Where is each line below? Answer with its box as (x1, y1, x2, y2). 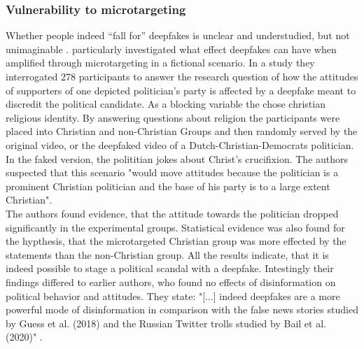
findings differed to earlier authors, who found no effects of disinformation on (6, 274, 336, 289)
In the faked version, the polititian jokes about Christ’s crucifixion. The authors (6, 151, 349, 166)
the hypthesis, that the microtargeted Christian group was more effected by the (6, 234, 346, 248)
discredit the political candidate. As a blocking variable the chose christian (6, 97, 325, 111)
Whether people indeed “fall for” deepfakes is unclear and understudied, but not (6, 28, 350, 43)
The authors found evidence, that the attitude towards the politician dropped (6, 206, 339, 220)
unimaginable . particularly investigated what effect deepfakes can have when (6, 41, 337, 56)
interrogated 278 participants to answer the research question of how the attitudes (6, 69, 358, 83)
